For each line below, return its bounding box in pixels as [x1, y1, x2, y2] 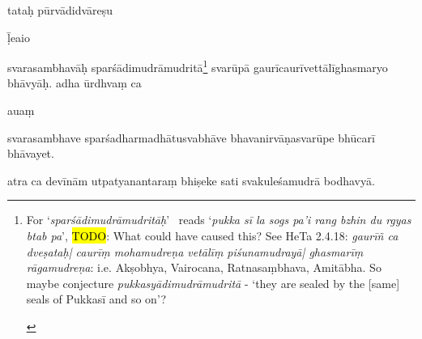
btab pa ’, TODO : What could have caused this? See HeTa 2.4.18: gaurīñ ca [26, 227, 399, 244]
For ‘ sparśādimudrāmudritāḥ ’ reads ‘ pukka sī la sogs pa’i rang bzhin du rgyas [26, 211, 411, 228]
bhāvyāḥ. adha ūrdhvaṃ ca [7, 74, 142, 91]
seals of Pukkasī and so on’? [26, 290, 167, 307]
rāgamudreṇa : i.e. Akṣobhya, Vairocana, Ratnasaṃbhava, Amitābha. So [26, 259, 382, 276]
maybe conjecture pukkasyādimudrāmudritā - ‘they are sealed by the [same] [26, 274, 400, 291]
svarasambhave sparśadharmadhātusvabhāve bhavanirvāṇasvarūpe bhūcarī [7, 129, 375, 146]
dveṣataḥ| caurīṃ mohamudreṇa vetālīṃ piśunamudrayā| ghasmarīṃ [26, 243, 364, 260]
